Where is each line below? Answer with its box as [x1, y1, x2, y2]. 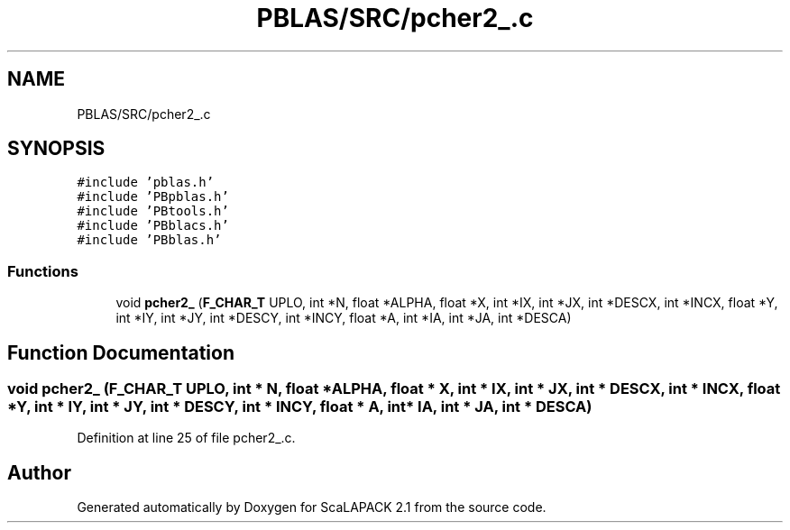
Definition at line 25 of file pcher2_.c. [77, 430, 296, 446]
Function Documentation [7, 341, 234, 364]
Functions [7, 261, 78, 280]
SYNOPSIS [7, 137, 106, 160]
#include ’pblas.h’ [77, 175, 215, 190]
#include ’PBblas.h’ [77, 233, 222, 248]
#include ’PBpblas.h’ [77, 189, 229, 205]
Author [7, 461, 71, 484]
